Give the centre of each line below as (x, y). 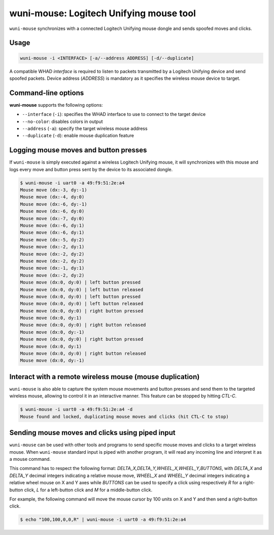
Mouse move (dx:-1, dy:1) (52, 268)
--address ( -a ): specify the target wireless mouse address (85, 129)
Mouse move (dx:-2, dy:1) (52, 247)
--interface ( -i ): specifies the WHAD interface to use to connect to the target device (114, 114)
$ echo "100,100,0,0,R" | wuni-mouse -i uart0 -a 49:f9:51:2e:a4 (103, 520)
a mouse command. (30, 459)
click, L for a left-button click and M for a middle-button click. (88, 490)
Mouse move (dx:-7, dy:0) (52, 218)
